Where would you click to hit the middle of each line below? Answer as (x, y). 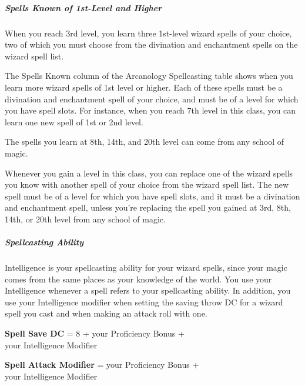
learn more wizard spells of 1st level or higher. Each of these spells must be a (144, 87)
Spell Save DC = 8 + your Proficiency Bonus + (95, 333)
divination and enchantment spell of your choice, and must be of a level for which (152, 99)
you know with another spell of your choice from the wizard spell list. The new (147, 184)
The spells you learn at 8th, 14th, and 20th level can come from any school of (145, 142)
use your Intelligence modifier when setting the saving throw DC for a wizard (144, 302)
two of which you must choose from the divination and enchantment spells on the (151, 44)
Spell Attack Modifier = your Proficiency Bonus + (102, 365)
